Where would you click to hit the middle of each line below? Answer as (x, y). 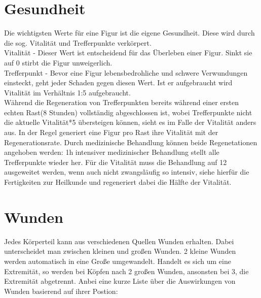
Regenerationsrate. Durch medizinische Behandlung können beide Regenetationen (131, 142)
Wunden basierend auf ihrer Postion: (61, 291)
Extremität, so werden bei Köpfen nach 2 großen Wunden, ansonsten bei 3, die (126, 271)
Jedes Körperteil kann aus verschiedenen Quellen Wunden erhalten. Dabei (119, 241)
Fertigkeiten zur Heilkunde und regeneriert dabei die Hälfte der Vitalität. (118, 182)
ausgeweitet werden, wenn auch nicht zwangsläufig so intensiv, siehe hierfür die (127, 172)
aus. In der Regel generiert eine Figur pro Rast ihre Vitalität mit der (111, 132)
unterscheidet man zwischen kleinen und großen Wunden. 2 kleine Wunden (120, 251)
